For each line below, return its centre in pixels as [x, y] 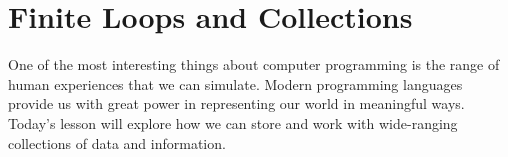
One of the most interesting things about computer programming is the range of [254, 64]
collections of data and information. [117, 142]
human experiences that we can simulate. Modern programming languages [235, 83]
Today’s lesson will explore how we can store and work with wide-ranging [233, 122]
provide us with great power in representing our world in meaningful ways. [236, 103]
